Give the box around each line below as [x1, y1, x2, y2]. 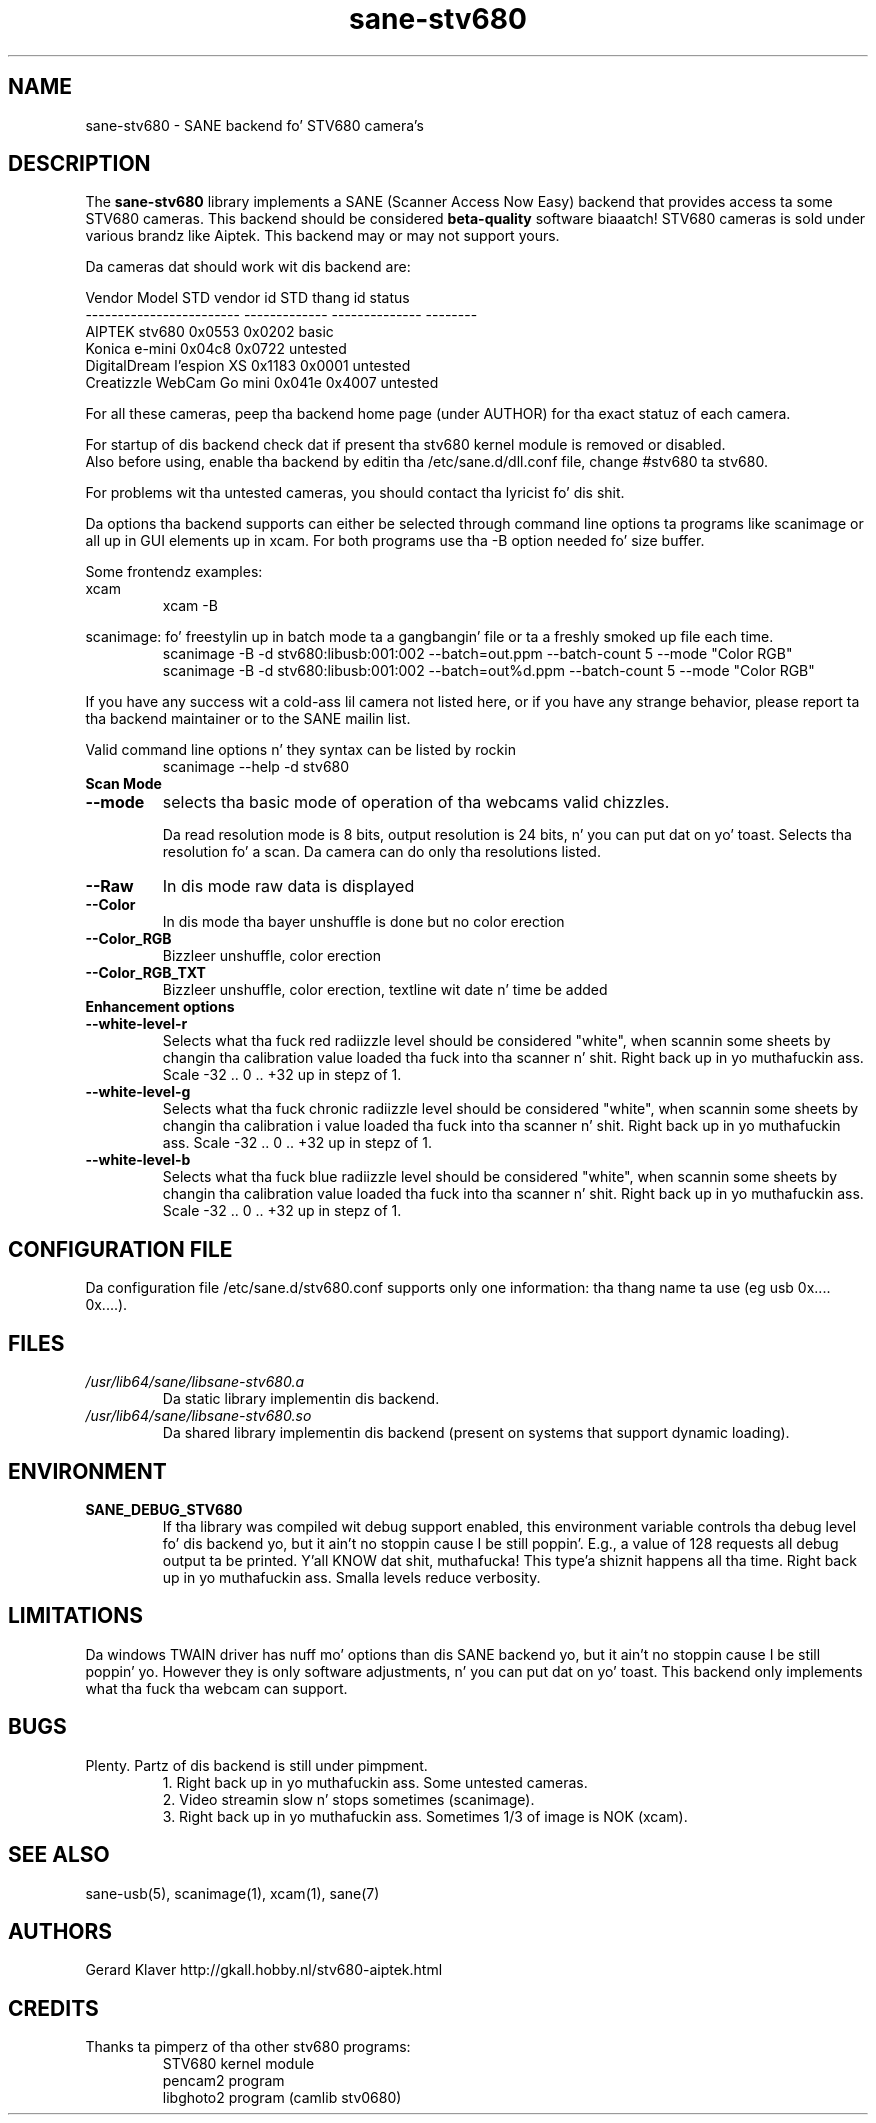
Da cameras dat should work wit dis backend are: [85, 258, 411, 276]
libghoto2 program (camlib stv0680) [162, 2089, 402, 2107]
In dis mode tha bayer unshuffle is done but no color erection [162, 913, 565, 931]
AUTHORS [8, 1918, 113, 1944]
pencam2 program [162, 2072, 285, 2090]
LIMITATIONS [8, 1603, 144, 1629]
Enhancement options [85, 998, 235, 1016]
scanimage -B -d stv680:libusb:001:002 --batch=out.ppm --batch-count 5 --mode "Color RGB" [162, 645, 793, 663]
